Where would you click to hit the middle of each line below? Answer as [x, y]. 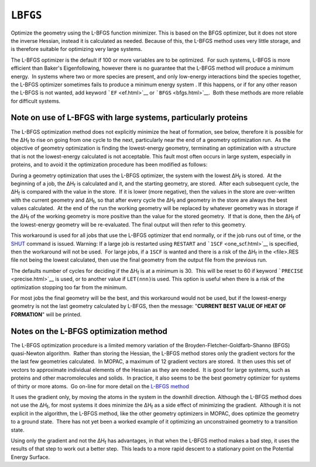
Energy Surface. [30, 457]
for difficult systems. [36, 101]
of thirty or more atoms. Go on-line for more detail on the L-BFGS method [100, 386]
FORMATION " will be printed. [46, 314]
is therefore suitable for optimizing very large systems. [77, 49]
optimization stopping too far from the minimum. [69, 287]
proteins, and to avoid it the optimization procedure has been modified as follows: [109, 165]
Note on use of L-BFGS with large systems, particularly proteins [129, 118]
